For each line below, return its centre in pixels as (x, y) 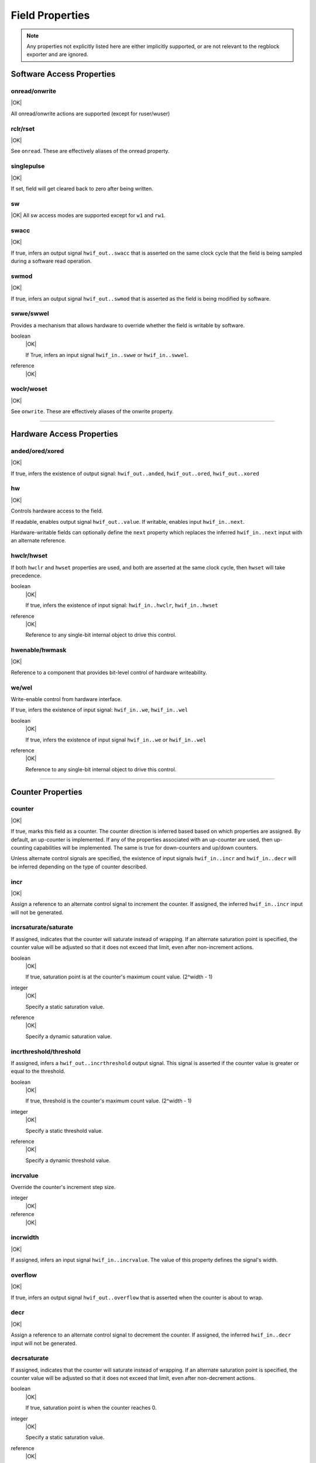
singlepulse (28, 166)
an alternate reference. (39, 541)
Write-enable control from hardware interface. (66, 699)
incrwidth (25, 1238)
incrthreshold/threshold (46, 1052)
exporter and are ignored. (57, 54)
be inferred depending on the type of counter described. (79, 867)
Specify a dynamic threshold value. (68, 1160)
